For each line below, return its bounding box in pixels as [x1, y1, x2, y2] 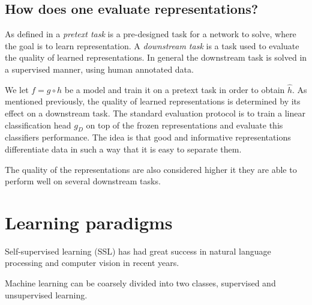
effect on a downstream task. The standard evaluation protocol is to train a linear [5, 106, 305, 119]
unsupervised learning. [5, 288, 88, 301]
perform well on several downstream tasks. [5, 175, 161, 187]
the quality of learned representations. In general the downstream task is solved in [5, 51, 307, 64]
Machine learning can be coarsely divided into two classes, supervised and [5, 277, 276, 289]
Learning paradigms [5, 210, 173, 234]
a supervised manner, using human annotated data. [5, 62, 194, 75]
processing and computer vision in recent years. [5, 256, 179, 269]
